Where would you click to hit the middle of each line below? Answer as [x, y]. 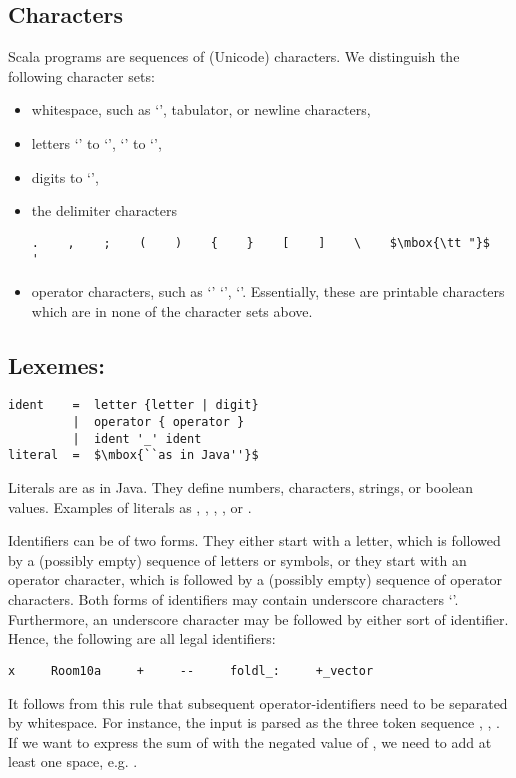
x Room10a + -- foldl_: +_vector [191, 670]
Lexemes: [56, 364]
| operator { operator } [158, 422]
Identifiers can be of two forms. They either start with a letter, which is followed [254, 540]
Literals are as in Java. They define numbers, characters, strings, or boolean [241, 487]
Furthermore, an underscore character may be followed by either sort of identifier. [258, 618]
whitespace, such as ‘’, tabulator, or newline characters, [201, 109]
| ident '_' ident [137, 438]
